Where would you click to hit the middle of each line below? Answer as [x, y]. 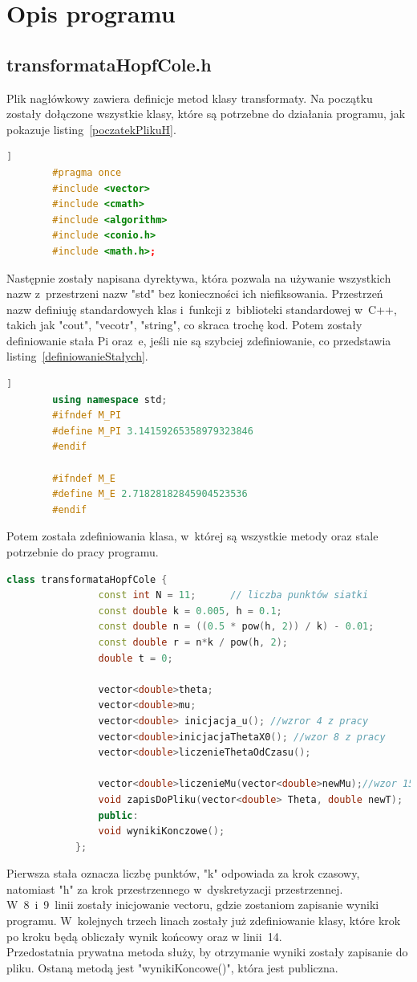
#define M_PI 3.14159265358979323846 [153, 431]
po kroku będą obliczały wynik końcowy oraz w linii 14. [144, 936]
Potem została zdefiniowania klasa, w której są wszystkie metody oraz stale [192, 536]
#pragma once [87, 172]
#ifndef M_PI [87, 416]
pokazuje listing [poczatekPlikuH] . [91, 129]
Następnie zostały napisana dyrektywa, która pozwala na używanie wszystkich [199, 277]
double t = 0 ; [136, 658]
